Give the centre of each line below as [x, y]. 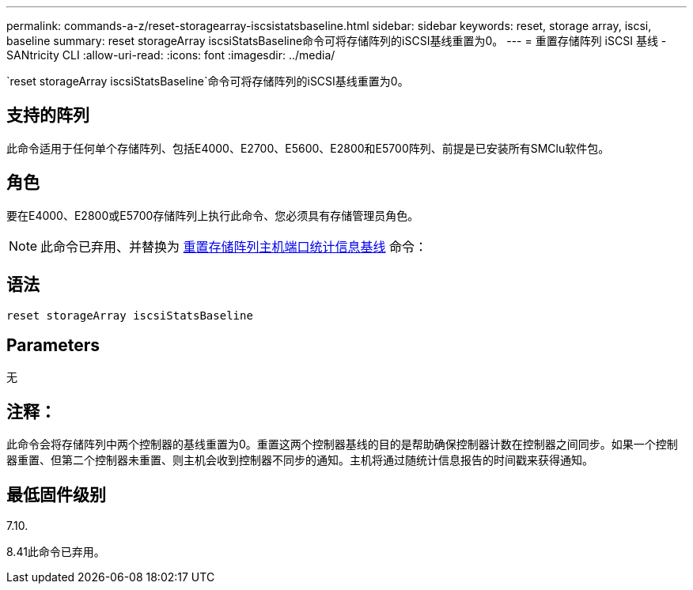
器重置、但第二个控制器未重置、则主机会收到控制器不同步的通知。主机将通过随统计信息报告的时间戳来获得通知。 [300, 460]
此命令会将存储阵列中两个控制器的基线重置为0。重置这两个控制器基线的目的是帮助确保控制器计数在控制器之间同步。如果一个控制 [342, 444]
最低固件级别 [56, 494]
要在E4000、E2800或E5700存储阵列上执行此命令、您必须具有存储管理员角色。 [213, 215]
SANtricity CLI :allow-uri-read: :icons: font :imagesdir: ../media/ [171, 55]
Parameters [53, 345]
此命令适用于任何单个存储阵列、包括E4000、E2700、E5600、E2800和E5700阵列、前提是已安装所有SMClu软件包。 [308, 148]
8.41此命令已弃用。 [56, 552]
